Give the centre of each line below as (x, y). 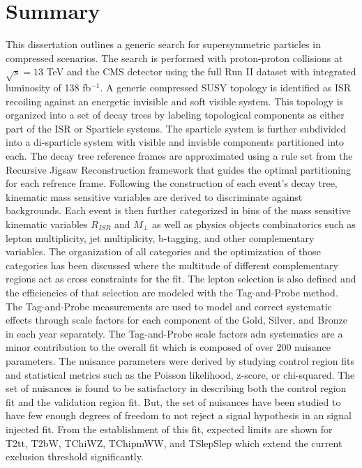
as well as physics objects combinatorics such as (254, 224)
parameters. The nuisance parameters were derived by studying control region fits (180, 360)
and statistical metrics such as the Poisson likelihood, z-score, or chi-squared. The (180, 374)
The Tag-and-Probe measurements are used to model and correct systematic (169, 306)
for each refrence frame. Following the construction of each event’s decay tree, (172, 183)
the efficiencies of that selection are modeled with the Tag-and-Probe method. (172, 292)
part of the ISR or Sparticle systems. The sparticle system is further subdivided (176, 128)
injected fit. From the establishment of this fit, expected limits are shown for (169, 429)
